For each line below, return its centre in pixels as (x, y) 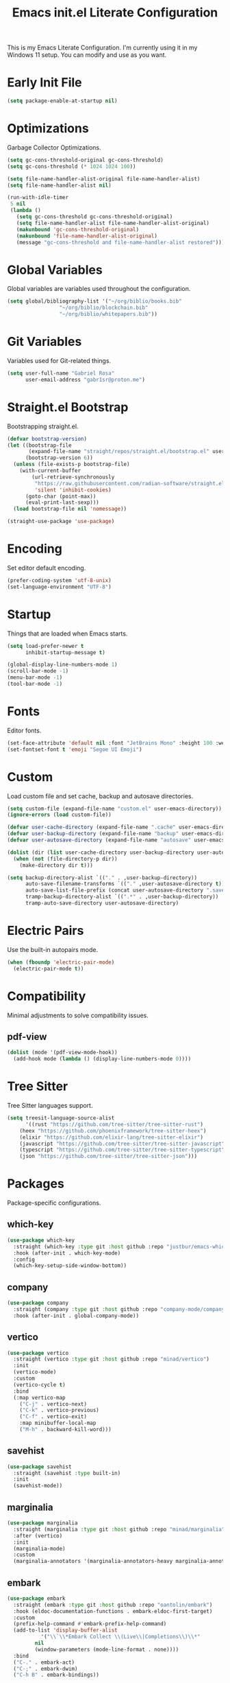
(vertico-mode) (35, 1372)
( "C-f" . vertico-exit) (53, 1417)
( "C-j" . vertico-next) (53, 1404)
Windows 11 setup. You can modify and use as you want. (87, 55)
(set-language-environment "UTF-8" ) (59, 587)
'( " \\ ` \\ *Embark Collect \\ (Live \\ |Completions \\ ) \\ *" (120, 1637)
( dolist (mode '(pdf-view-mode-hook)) (62, 1053)
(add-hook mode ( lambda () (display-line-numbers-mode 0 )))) (102, 1059)
